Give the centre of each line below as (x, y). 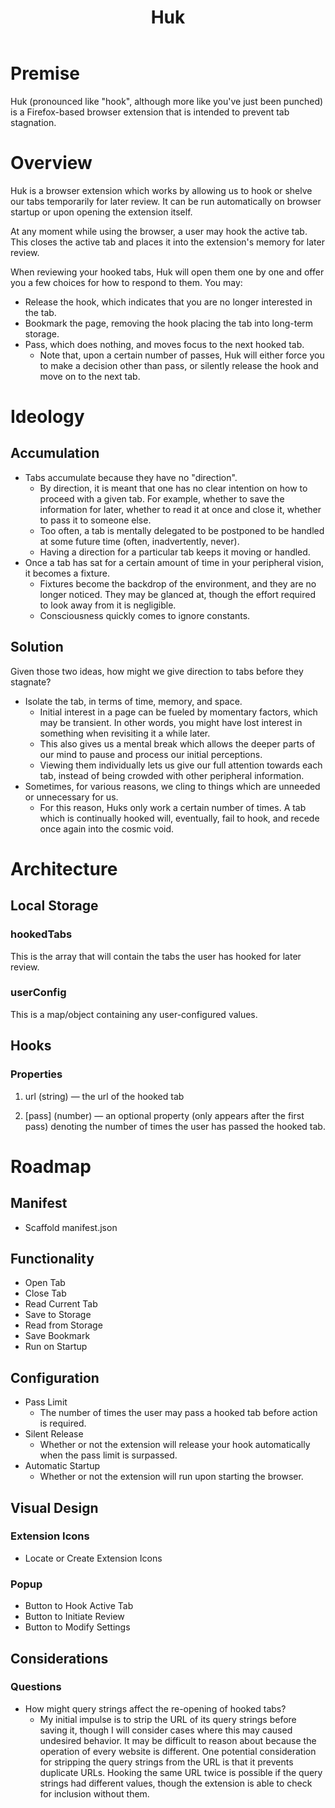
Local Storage (54, 906)
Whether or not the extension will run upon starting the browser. (171, 1477)
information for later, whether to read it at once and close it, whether (180, 509)
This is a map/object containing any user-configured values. (134, 1014)
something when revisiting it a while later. (125, 733)
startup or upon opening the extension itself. (101, 212)
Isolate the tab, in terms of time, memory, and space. (133, 701)
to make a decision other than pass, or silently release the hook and (179, 365)
